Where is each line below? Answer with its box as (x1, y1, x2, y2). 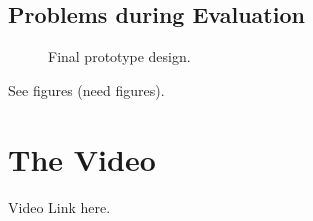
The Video (8, 138, 156, 179)
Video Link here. (8, 196, 111, 217)
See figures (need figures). (8, 79, 165, 100)
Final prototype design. (48, 46, 191, 67)
